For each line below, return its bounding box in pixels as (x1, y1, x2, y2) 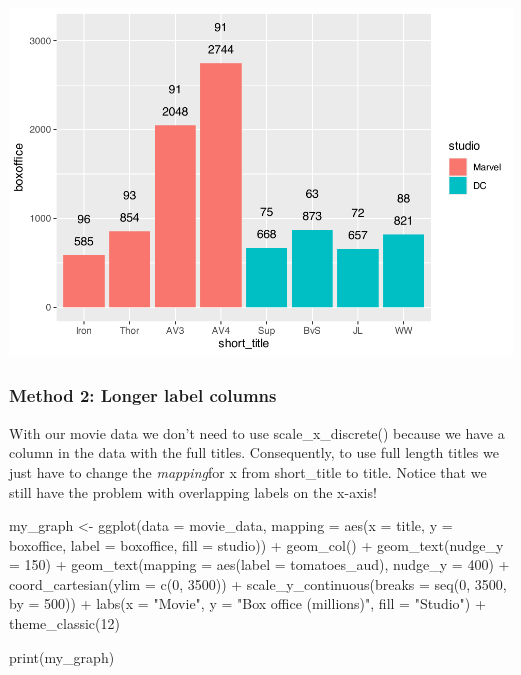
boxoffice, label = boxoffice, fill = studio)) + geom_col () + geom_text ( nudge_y (9, 534, 504, 555)
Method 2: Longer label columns (9, 383, 277, 408)
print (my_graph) (9, 646, 115, 667)
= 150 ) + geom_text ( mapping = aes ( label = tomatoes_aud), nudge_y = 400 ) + (9, 554, 510, 575)
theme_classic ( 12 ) (9, 613, 120, 634)
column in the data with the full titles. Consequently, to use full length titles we (9, 442, 499, 463)
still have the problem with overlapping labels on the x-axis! (9, 481, 377, 502)
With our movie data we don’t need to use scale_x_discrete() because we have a (9, 422, 505, 443)
